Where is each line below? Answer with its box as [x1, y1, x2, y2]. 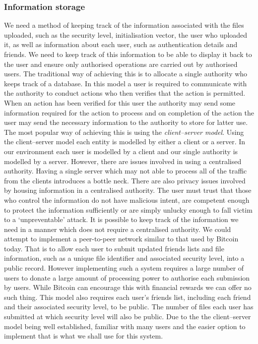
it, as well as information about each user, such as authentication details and [4, 39, 238, 50]
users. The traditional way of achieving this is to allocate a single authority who [4, 68, 248, 79]
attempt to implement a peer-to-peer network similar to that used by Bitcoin [4, 233, 239, 244]
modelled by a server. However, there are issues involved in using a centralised [4, 156, 242, 166]
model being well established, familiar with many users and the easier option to [4, 321, 246, 331]
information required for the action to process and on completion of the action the [4, 107, 254, 117]
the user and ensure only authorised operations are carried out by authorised [4, 58, 238, 69]
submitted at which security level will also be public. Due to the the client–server [4, 311, 251, 322]
